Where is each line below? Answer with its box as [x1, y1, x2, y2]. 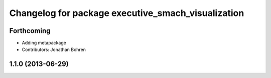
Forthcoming [9, 26, 51, 35]
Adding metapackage [22, 40, 66, 46]
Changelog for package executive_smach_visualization [9, 7, 244, 18]
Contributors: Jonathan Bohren [22, 46, 86, 52]
